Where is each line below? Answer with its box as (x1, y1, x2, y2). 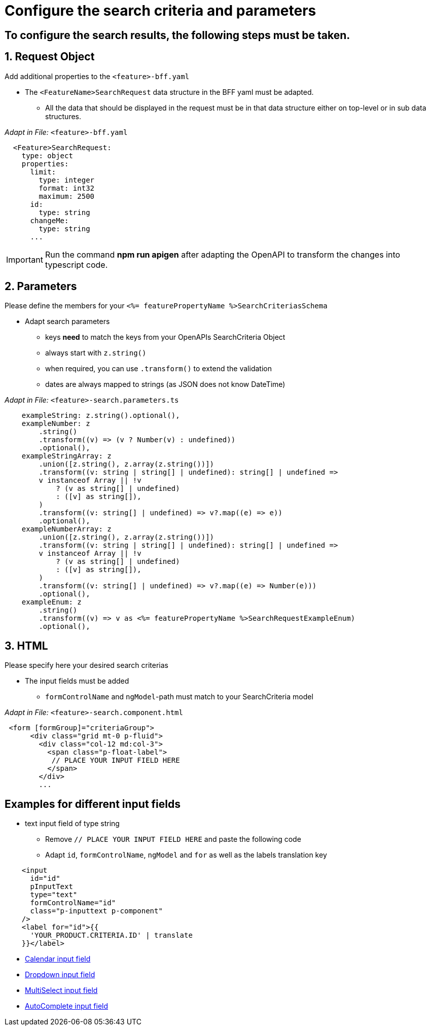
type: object (21, 151, 73, 160)
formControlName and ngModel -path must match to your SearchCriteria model (45, 692, 313, 701)
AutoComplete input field (25, 1002, 109, 1011)
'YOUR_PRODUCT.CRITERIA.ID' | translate (30, 931, 193, 940)
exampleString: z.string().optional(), (21, 411, 180, 420)
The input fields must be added (25, 677, 129, 686)
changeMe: (30, 216, 69, 225)
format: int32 (39, 184, 95, 192)
